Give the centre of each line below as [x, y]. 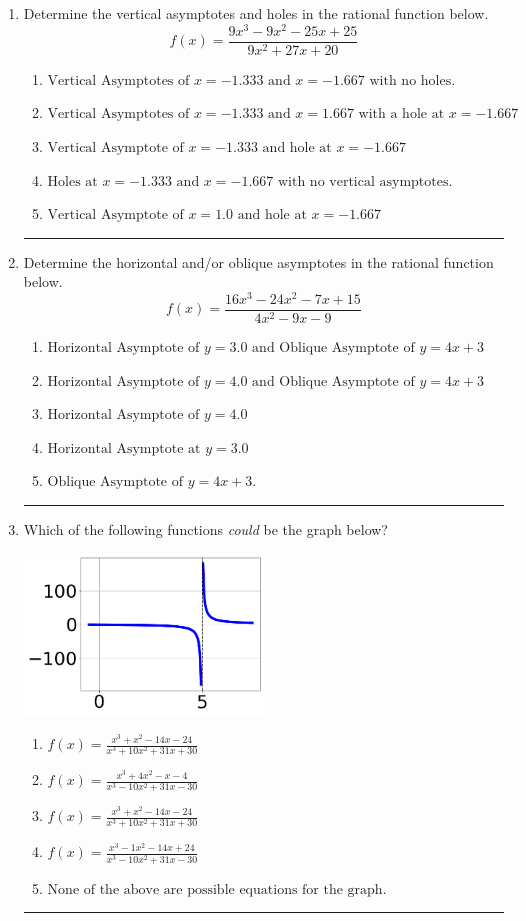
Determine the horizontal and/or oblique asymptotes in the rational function [258, 261]
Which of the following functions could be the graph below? [205, 529]
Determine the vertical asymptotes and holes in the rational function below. [256, 13]
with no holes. [412, 80]
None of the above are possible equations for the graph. [217, 889]
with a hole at [401, 114]
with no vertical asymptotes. [365, 181]
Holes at [72, 181]
